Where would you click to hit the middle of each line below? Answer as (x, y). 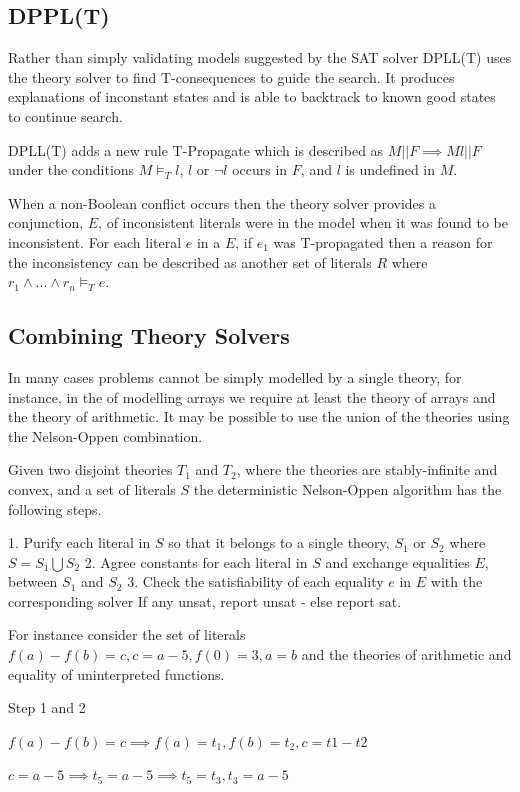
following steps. (55, 508)
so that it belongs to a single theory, (279, 542)
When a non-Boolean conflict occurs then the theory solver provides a (222, 202)
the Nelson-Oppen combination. (105, 435)
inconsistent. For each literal (95, 241)
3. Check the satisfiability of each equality (255, 581)
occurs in (260, 169)
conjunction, (46, 222)
